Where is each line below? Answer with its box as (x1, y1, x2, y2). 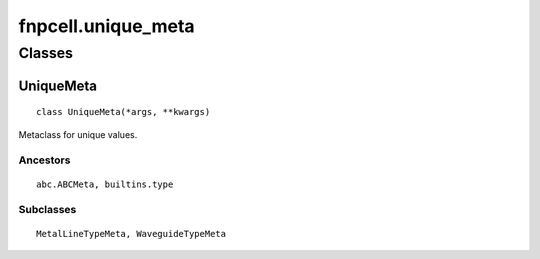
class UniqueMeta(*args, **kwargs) (36, 106, 211, 118)
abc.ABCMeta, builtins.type (36, 178, 174, 190)
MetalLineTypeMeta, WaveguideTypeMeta (36, 228, 227, 239)
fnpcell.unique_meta (18, 15, 195, 37)
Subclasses (18, 203, 77, 217)
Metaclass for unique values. (18, 128, 138, 140)
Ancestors (18, 153, 71, 167)
